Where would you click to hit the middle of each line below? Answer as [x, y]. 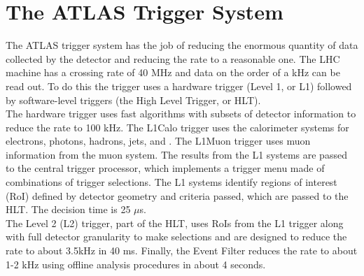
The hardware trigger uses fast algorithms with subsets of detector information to [181, 114]
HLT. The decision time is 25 [68, 209]
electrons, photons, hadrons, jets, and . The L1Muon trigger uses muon [158, 141]
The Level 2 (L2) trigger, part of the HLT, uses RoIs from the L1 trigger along [175, 223]
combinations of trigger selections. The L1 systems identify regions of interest [171, 182]
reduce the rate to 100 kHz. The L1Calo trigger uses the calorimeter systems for [177, 127]
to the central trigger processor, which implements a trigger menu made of [165, 168]
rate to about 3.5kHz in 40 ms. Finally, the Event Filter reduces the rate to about [182, 250]
